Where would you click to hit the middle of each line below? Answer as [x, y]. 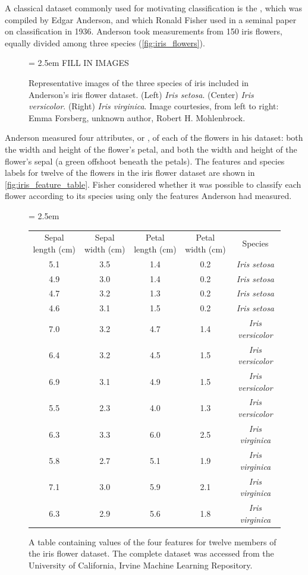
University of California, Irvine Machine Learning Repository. [141, 565]
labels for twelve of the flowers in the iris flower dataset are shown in [130, 173]
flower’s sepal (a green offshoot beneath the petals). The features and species [145, 161]
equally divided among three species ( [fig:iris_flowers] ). [105, 42]
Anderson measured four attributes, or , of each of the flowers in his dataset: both [154, 138]
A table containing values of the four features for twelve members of [153, 541]
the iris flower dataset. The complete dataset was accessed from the [151, 553]
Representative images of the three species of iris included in [139, 82]
